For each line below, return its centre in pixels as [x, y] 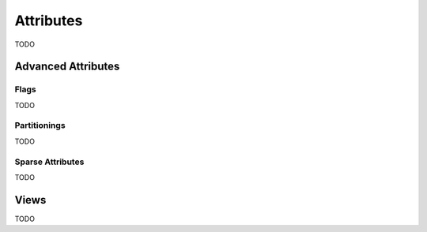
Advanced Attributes [67, 67]
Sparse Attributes [49, 162]
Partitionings [40, 125]
